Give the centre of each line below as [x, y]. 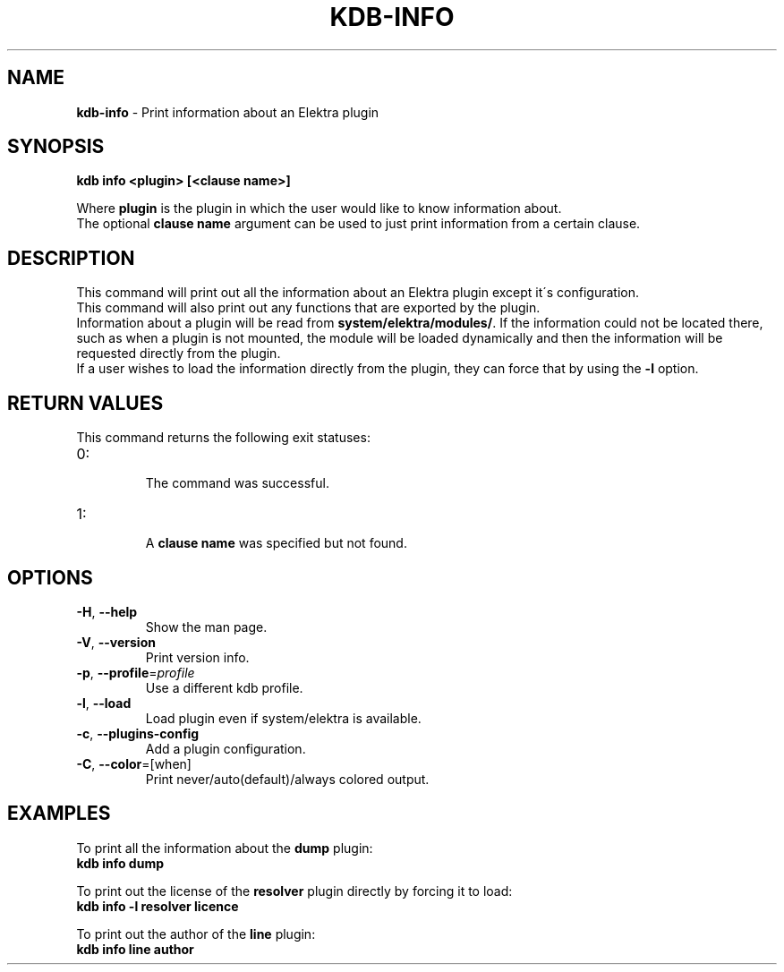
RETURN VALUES [85, 403]
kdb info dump [120, 863]
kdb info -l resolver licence [158, 906]
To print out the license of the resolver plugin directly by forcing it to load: [294, 891]
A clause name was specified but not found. [276, 543]
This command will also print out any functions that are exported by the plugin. [308, 308]
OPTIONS [50, 577]
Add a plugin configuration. [226, 748]
